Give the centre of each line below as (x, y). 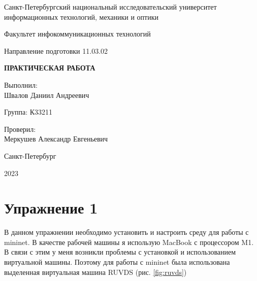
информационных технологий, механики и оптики (81, 16)
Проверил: (20, 129)
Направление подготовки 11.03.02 (56, 50)
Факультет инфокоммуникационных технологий (77, 34)
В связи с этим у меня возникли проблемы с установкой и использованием (120, 252)
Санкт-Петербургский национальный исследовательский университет (110, 7)
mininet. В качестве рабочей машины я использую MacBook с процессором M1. (129, 242)
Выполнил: (21, 84)
